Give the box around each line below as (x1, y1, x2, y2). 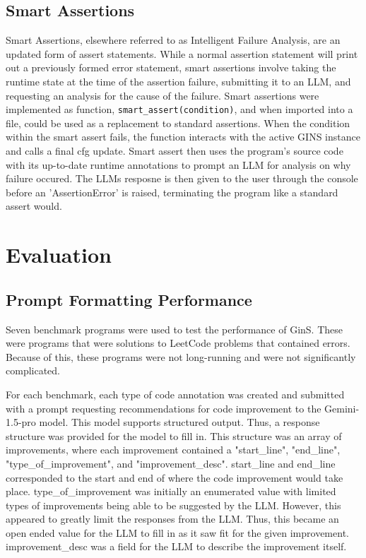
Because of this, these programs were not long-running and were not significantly (6, 349, 356, 364)
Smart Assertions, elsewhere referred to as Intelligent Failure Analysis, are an (6, 32, 341, 47)
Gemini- (324, 400, 360, 415)
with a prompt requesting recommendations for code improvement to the (6, 400, 321, 415)
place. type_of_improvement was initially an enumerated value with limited (6, 484, 336, 499)
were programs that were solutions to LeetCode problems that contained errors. (6, 336, 350, 350)
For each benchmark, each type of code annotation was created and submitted (6, 386, 345, 401)
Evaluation (6, 240, 112, 269)
